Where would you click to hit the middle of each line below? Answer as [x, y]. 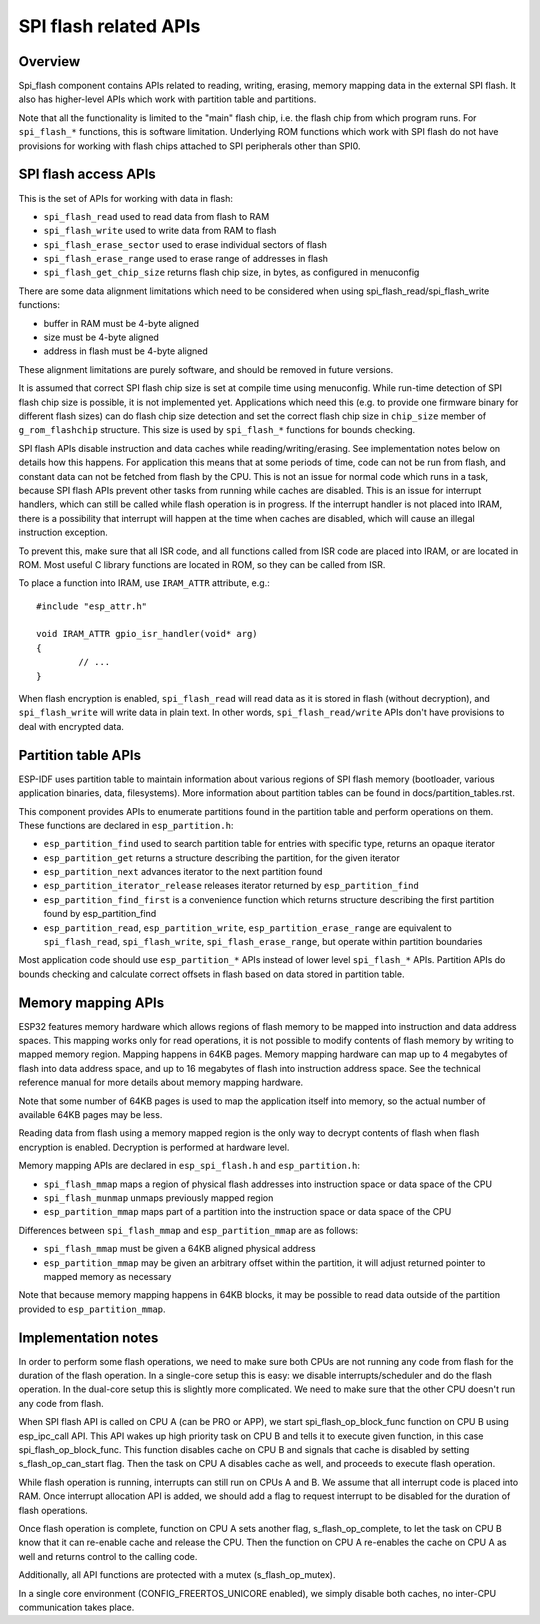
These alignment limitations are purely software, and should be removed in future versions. [206, 369]
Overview [49, 61]
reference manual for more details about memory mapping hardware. [161, 1082]
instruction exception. [63, 532]
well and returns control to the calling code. [108, 1556]
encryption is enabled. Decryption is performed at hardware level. [154, 1147]
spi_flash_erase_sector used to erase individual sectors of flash [185, 244]
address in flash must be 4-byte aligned [126, 351]
